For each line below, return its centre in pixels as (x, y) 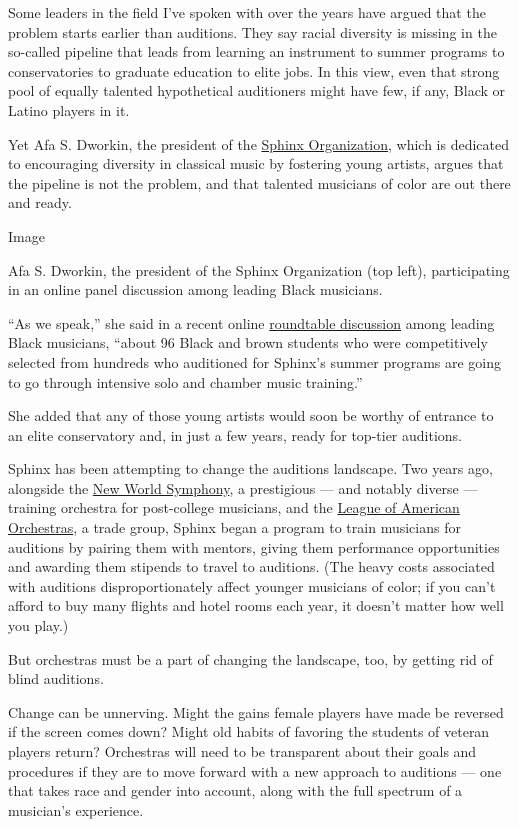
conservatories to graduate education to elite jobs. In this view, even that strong (254, 70)
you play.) (38, 625)
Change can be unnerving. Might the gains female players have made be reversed (256, 711)
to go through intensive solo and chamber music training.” (185, 381)
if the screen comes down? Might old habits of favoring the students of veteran (249, 731)
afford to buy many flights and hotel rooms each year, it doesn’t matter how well (256, 605)
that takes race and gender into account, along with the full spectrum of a (235, 790)
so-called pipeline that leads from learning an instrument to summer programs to (256, 51)
